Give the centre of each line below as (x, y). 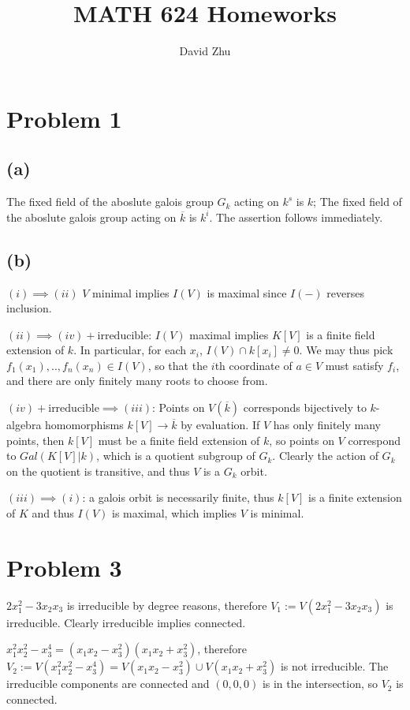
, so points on (302, 440)
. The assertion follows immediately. (296, 217)
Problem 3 (64, 567)
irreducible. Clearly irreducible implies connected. (126, 622)
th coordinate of (253, 365)
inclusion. (29, 308)
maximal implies (229, 334)
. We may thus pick (346, 350)
